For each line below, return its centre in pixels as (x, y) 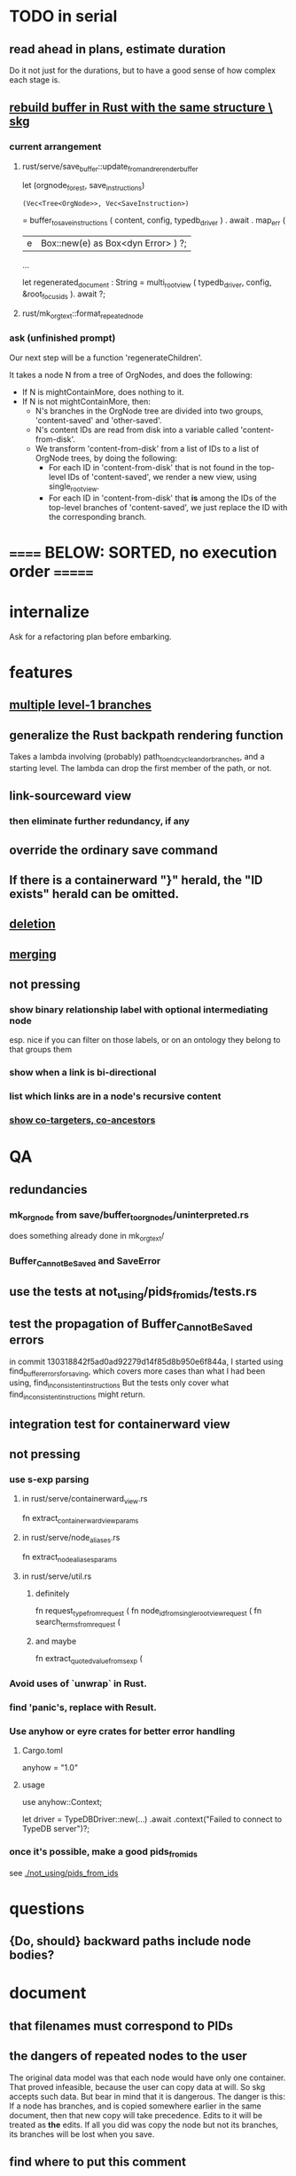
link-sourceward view (70, 796)
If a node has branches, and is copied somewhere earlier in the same (135, 2106)
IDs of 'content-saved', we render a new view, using (162, 477)
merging (33, 954)
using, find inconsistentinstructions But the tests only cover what (119, 1384)
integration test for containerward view (120, 1424)
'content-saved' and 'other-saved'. (98, 420)
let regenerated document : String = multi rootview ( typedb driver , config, (147, 283)
